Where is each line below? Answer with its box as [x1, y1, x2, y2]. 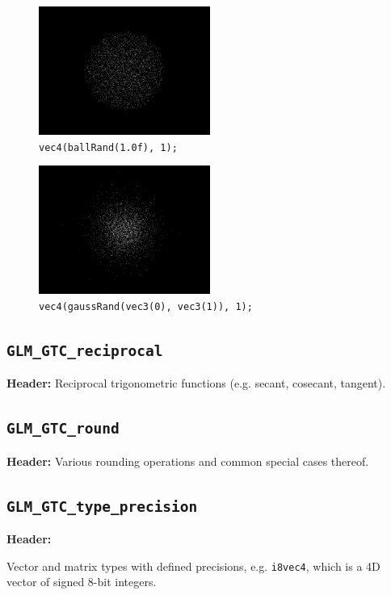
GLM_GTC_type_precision [6, 497, 198, 515]
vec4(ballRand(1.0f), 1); [39, 141, 178, 153]
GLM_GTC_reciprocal [6, 341, 163, 359]
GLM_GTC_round [6, 420, 120, 438]
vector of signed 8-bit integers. [6, 573, 157, 590]
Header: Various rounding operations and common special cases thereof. [6, 452, 369, 469]
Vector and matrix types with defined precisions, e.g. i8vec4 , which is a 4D [6, 557, 380, 574]
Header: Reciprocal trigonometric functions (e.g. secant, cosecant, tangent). [6, 375, 386, 392]
